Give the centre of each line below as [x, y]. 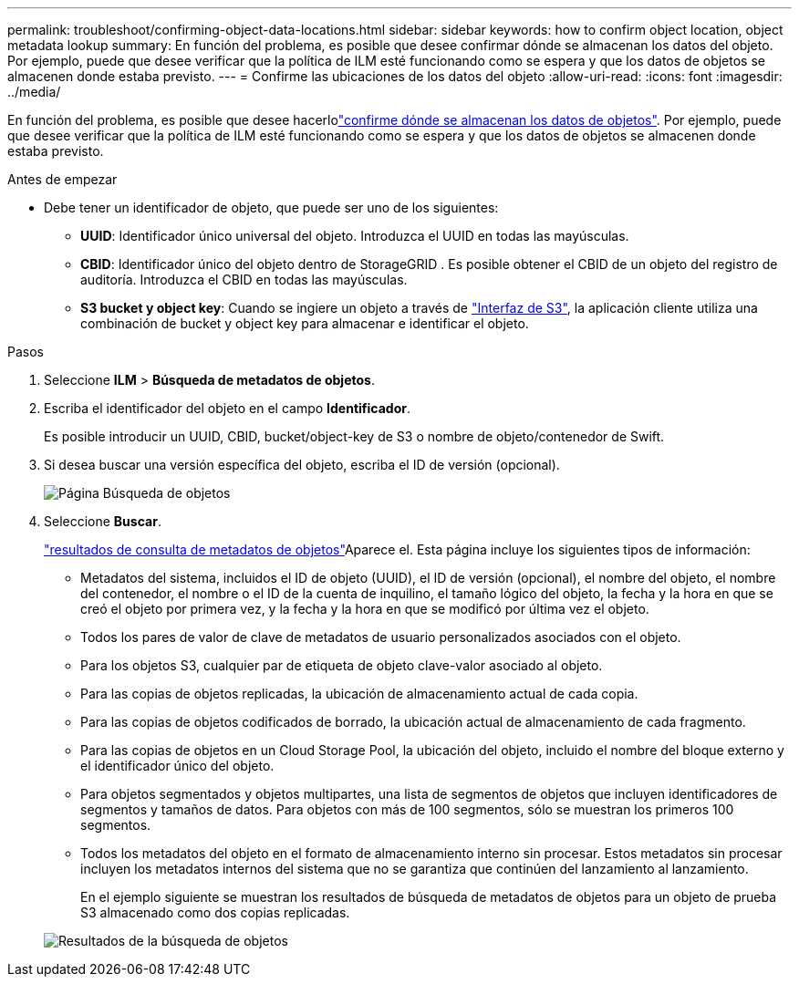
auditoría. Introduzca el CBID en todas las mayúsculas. [244, 280]
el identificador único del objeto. [177, 766]
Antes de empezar [62, 179]
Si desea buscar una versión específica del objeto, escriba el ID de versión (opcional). [302, 465]
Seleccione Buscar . [103, 521]
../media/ [34, 92]
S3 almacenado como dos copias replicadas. [215, 912]
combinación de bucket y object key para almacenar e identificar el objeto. [305, 323]
